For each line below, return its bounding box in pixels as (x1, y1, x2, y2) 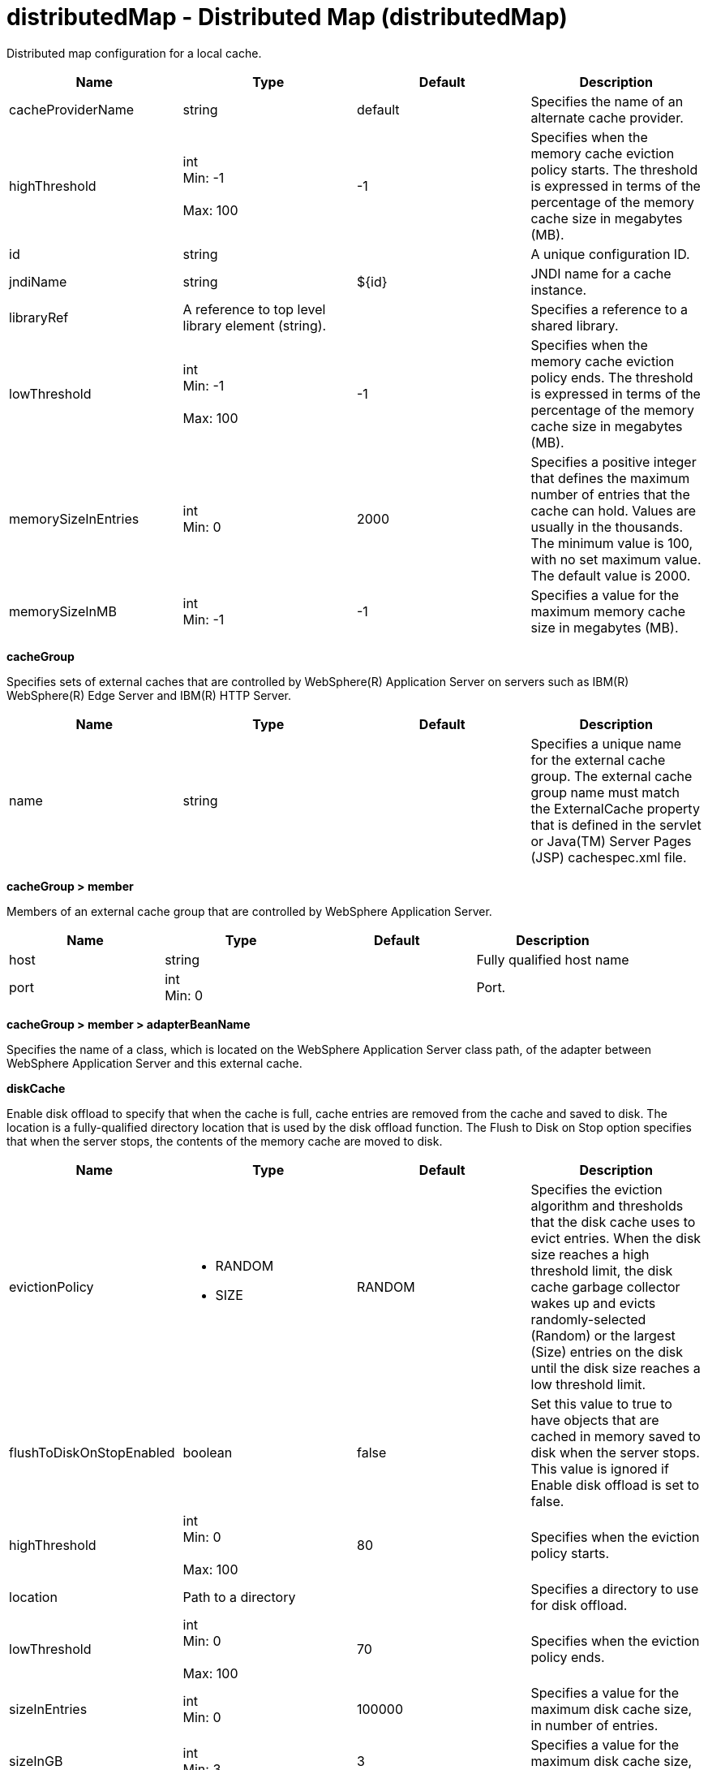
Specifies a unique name (530, 735, 682, 752)
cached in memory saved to (530, 1427, 701, 1444)
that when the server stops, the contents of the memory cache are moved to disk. (6, 1133, 443, 1148)
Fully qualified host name (476, 951, 629, 968)
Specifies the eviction (530, 1181, 663, 1198)
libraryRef (9, 309, 69, 326)
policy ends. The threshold (530, 369, 693, 386)
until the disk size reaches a (530, 1359, 701, 1376)
